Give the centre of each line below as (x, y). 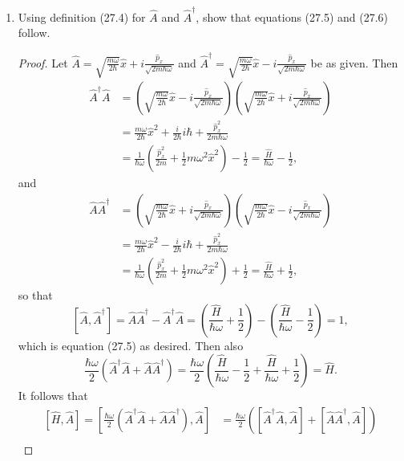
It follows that (53, 396)
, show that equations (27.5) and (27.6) (292, 16)
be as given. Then (354, 62)
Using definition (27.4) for (82, 16)
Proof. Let (43, 62)
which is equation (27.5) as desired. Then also (131, 345)
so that (35, 295)
